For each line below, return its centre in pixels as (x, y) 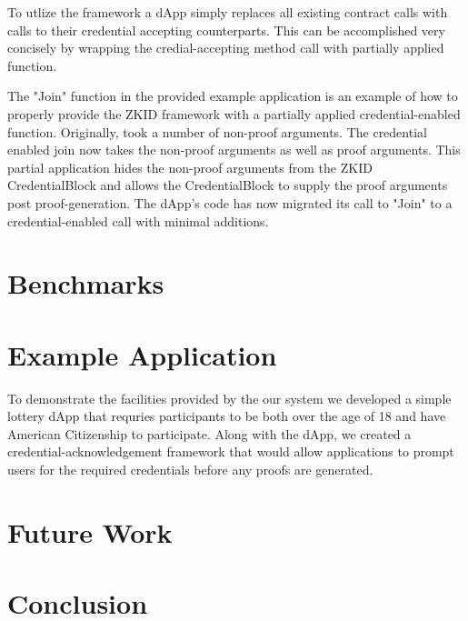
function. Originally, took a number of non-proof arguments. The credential (217, 131)
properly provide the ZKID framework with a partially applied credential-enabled (234, 113)
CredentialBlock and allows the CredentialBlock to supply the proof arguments (228, 185)
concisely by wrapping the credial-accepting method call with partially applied (226, 48)
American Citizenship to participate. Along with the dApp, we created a (209, 433)
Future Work (90, 531)
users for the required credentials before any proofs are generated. (190, 469)
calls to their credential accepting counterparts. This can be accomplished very (226, 30)
